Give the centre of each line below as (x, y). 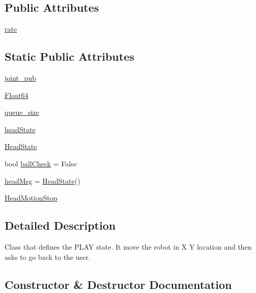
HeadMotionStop (31, 198)
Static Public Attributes (69, 56)
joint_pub (20, 78)
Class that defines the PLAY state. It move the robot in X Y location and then (128, 246)
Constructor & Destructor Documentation (118, 284)
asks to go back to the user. (48, 257)
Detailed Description (60, 225)
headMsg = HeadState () (42, 180)
